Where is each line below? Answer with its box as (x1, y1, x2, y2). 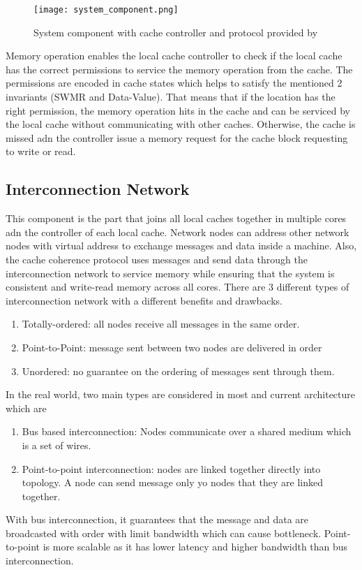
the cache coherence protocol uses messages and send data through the (6, 251, 308, 266)
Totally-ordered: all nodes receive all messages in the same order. (22, 316, 300, 331)
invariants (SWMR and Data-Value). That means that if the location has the (6, 89, 335, 104)
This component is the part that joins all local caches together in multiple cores (6, 211, 347, 226)
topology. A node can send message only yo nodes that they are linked (22, 475, 324, 490)
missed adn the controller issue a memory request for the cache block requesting (6, 130, 348, 145)
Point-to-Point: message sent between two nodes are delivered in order (22, 339, 322, 354)
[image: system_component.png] (33, 5, 179, 15)
